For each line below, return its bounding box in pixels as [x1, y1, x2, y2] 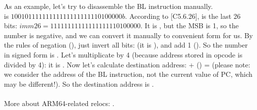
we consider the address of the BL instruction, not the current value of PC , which [4, 69, 253, 79]
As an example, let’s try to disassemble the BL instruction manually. [4, 1, 213, 11]
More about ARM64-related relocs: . [4, 98, 115, 108]
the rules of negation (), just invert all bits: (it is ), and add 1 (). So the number [4, 40, 248, 50]
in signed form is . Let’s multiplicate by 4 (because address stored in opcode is [4, 49, 243, 59]
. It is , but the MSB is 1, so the [140, 20, 239, 31]
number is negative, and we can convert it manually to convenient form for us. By [4, 30, 253, 40]
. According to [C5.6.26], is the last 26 [125, 10, 241, 21]
